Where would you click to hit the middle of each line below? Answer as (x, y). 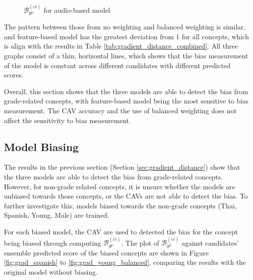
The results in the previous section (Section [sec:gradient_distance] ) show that (122, 167)
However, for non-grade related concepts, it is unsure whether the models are (120, 186)
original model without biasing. (51, 271)
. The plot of (140, 242)
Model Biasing (41, 146)
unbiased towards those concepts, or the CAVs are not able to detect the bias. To (126, 196)
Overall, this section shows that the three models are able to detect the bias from (126, 91)
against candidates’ (210, 242)
